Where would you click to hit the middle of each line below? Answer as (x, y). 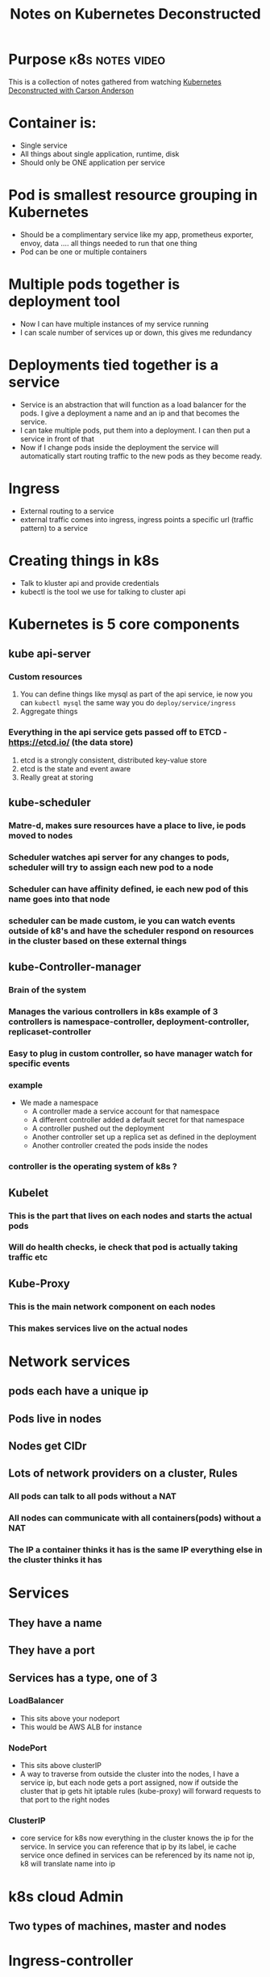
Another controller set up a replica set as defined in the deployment (144, 1137)
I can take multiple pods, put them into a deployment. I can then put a (135, 430)
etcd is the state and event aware (75, 768)
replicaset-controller (50, 1032)
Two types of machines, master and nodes (118, 1926)
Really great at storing (56, 777)
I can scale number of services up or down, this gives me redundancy (136, 332)
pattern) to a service (54, 528)
